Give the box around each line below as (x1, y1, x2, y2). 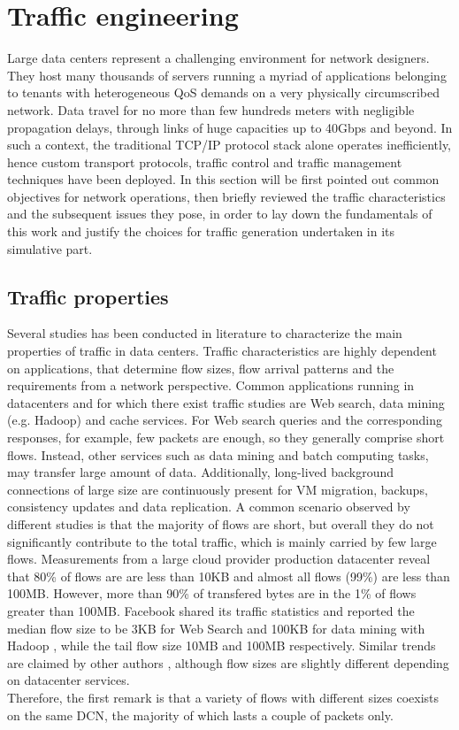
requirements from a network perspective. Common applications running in (7, 376, 415, 395)
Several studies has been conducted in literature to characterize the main (7, 324, 402, 342)
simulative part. (7, 239, 93, 257)
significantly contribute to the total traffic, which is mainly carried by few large (7, 532, 437, 550)
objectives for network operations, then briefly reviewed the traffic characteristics (7, 187, 446, 205)
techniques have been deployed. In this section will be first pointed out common (7, 170, 440, 188)
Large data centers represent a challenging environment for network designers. (7, 49, 430, 67)
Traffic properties (7, 282, 169, 310)
